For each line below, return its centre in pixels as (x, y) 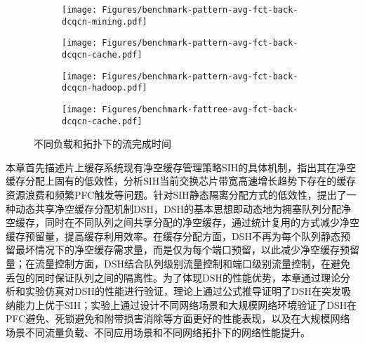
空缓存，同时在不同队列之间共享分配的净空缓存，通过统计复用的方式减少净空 (182, 222)
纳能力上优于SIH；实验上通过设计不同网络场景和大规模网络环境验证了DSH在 (181, 304)
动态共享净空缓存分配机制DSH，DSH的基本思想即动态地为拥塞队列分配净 (183, 208)
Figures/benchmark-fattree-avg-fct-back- (200, 109)
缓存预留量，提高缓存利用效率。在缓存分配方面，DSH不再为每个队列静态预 (178, 236)
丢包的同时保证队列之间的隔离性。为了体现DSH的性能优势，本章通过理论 (173, 277)
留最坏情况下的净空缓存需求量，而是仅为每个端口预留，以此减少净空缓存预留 (182, 250)
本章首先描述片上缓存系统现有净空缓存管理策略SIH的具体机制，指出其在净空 (181, 167)
